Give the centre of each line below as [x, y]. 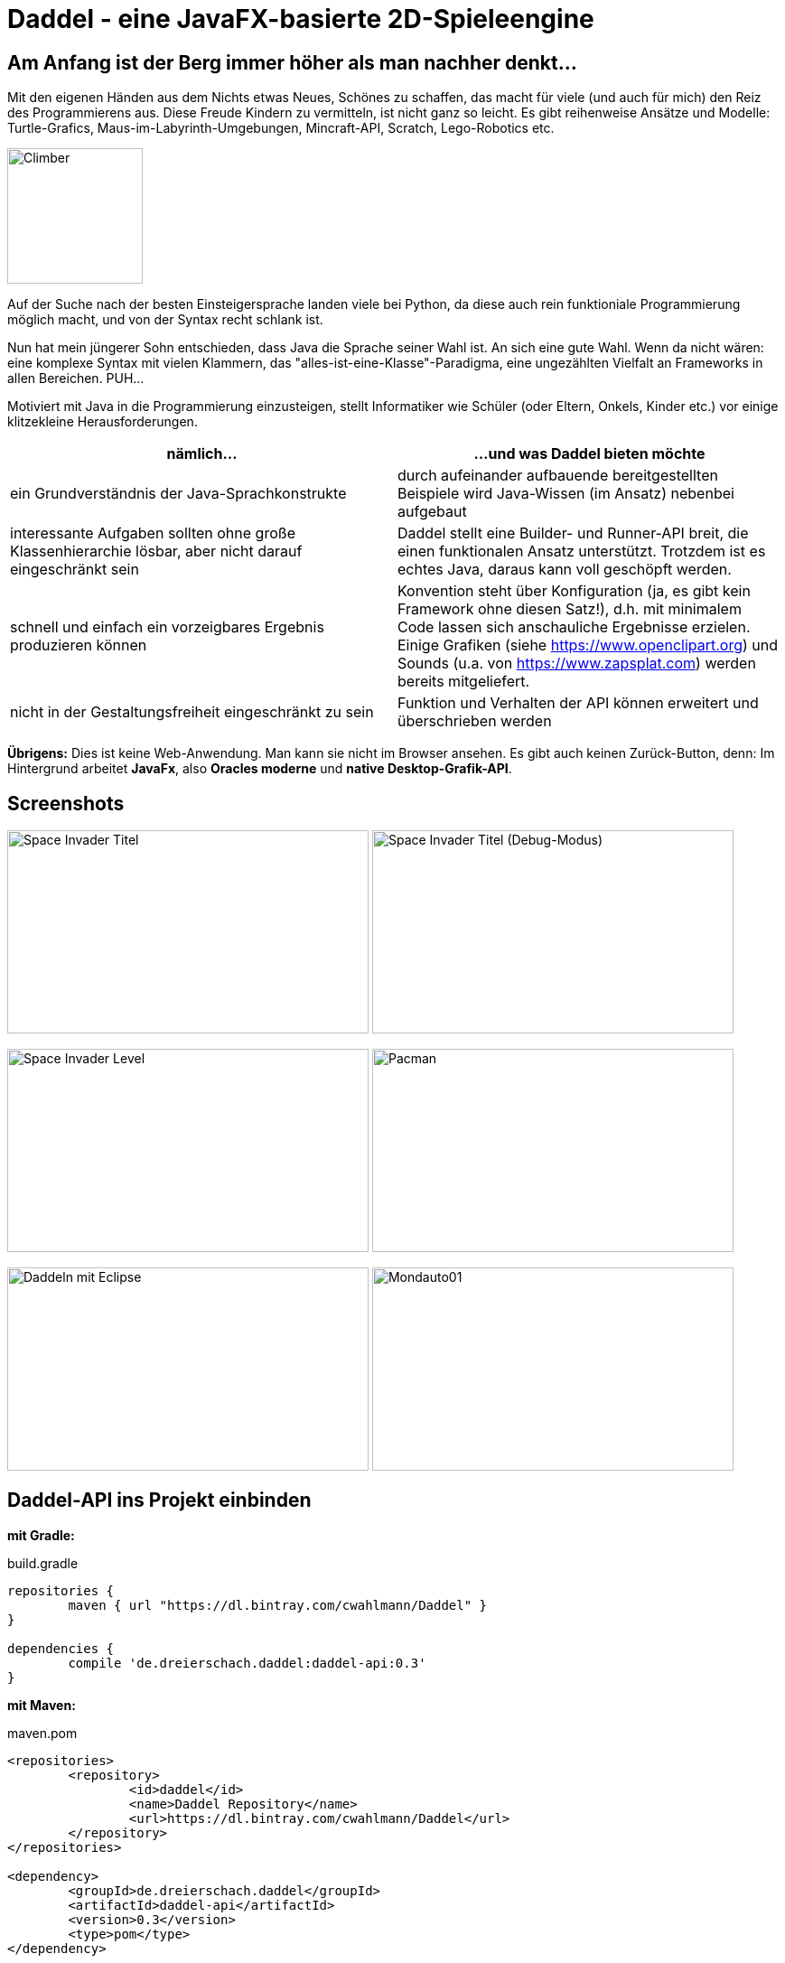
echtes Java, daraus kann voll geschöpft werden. [565, 570]
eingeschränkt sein [75, 570]
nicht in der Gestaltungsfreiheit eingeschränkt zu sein [192, 712]
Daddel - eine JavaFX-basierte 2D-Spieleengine [301, 19]
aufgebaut [432, 512]
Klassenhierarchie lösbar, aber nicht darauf [156, 552]
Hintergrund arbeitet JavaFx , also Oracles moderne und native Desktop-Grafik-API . [260, 769]
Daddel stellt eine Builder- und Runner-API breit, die [573, 533]
